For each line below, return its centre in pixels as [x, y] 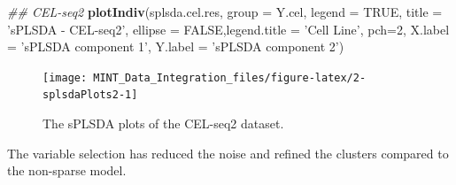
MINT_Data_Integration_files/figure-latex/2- [230, 77]
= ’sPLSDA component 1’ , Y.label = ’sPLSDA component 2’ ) [176, 46]
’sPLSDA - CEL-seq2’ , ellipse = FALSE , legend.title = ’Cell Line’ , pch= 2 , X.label [228, 29]
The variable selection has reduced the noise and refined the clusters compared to [228, 153]
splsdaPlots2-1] [90, 95]
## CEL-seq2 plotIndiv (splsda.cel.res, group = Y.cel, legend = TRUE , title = [225, 12]
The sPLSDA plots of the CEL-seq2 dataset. [163, 123]
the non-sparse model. [67, 170]
